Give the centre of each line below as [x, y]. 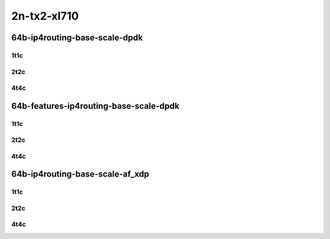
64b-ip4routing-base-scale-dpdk [77, 38]
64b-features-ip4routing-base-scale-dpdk [95, 106]
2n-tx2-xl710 [45, 16]
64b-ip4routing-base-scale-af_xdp [80, 174]
